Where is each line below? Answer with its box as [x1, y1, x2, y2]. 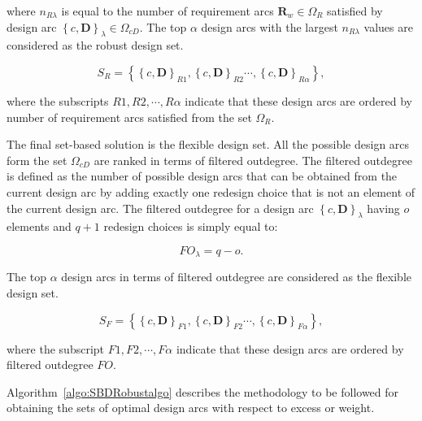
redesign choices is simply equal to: [103, 218, 278, 235]
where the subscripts [7, 92, 109, 109]
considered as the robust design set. [7, 37, 184, 54]
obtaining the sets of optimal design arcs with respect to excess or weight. [7, 399, 375, 416]
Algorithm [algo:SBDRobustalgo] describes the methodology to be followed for [7, 383, 399, 400]
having [367, 199, 400, 216]
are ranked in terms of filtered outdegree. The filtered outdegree [94, 151, 412, 168]
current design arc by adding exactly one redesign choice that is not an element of [7, 183, 415, 200]
